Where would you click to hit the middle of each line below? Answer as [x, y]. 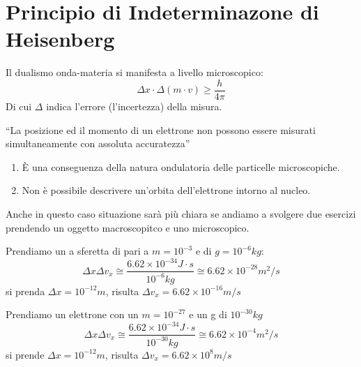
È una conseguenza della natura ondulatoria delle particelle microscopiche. [181, 166]
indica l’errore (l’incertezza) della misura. [134, 106]
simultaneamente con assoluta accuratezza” [98, 143]
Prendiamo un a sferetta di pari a [77, 251]
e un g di [208, 314]
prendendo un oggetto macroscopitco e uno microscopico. [128, 227]
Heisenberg [60, 39]
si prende [25, 354]
